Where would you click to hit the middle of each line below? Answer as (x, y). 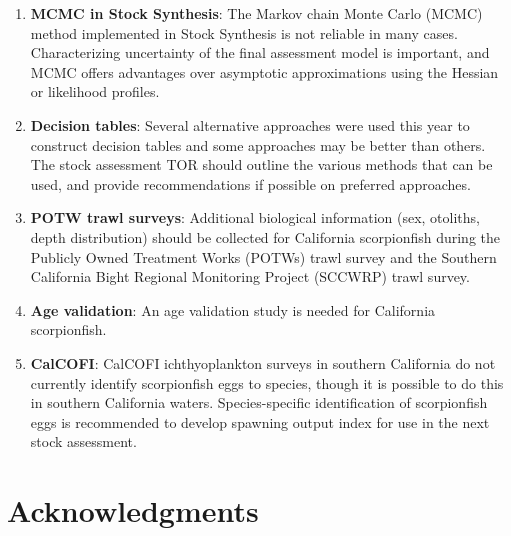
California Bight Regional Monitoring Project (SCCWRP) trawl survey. (250, 276)
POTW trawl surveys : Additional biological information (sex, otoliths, (255, 217)
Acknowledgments (133, 510)
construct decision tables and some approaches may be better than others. (258, 144)
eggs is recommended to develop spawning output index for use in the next (260, 421)
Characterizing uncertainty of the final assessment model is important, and (260, 52)
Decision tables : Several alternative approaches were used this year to (250, 124)
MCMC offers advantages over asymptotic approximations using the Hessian (264, 71)
